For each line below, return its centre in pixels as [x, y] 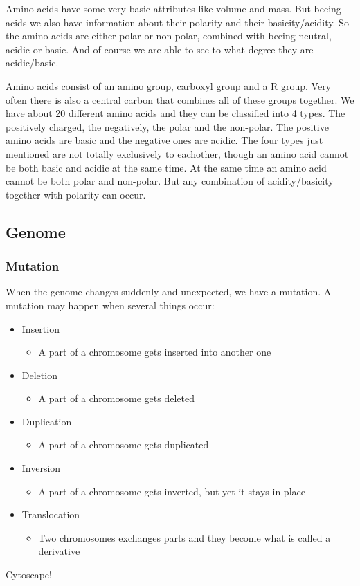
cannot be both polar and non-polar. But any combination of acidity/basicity [170, 181]
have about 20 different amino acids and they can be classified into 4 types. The [175, 113]
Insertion [40, 328]
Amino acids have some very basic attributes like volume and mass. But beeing [173, 8]
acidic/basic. [32, 63]
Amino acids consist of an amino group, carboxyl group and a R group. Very [169, 85]
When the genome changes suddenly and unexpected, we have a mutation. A [169, 292]
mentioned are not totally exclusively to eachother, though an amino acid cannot [177, 153]
